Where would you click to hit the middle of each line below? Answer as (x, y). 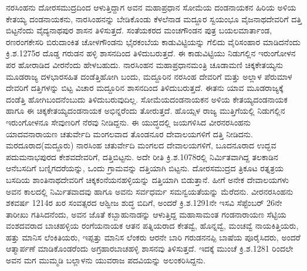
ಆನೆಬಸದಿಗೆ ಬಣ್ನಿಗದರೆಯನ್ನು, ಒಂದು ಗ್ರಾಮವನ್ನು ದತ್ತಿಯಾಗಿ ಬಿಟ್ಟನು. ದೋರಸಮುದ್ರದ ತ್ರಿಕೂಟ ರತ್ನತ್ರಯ (145, 168)
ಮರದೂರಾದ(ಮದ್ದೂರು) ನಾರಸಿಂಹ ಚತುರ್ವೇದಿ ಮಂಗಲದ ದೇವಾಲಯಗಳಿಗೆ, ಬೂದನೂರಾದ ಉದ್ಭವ (141, 145)
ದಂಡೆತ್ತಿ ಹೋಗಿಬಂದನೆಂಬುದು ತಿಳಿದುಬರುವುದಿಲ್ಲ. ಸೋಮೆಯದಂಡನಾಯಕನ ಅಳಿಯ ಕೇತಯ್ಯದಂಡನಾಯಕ (147, 99)
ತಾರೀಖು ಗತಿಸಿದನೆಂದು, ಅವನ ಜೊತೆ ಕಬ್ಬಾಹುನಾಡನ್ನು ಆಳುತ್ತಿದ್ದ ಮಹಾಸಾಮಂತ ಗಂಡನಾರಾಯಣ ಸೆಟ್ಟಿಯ (146, 214)
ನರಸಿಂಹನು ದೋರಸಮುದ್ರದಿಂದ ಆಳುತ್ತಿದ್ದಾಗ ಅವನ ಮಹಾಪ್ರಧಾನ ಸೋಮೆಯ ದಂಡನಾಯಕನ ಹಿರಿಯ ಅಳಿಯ (151, 7)
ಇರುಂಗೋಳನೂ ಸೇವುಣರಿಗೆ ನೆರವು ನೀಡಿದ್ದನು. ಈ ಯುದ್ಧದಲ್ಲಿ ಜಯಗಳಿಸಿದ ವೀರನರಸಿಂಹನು (129, 122)
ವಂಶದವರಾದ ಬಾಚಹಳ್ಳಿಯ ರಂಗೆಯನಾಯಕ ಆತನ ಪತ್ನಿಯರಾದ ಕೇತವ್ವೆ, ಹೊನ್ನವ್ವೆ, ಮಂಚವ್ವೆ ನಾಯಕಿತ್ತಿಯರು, (152, 226)
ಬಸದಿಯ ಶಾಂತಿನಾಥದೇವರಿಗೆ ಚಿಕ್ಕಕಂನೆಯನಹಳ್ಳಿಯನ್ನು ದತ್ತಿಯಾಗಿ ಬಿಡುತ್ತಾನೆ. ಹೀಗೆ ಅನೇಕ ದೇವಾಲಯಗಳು (148, 179)
